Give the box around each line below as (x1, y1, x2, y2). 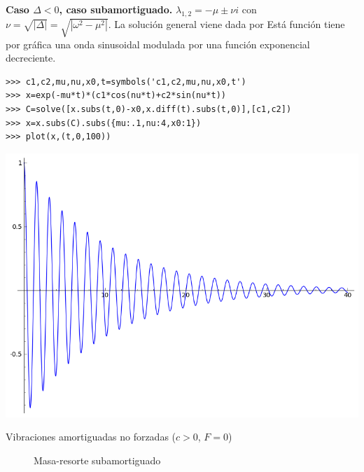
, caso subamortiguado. (59, 2, 173, 16)
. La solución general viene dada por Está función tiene (108, 16, 345, 31)
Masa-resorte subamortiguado (34, 452, 161, 467)
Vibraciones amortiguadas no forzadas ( (6, 429, 176, 444)
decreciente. (6, 50, 56, 65)
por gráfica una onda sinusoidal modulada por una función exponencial (6, 36, 310, 51)
